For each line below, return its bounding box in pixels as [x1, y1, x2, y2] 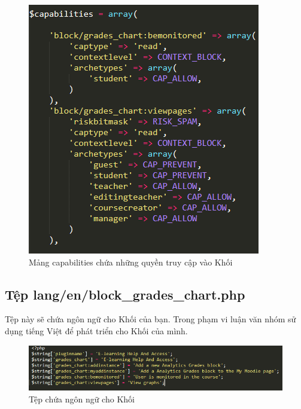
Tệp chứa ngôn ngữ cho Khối [29, 392, 135, 405]
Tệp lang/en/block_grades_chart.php [5, 285, 245, 303]
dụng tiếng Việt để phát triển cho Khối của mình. [5, 324, 188, 337]
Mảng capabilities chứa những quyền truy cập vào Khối [29, 255, 233, 268]
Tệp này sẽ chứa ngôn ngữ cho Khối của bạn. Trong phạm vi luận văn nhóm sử [5, 313, 296, 325]
